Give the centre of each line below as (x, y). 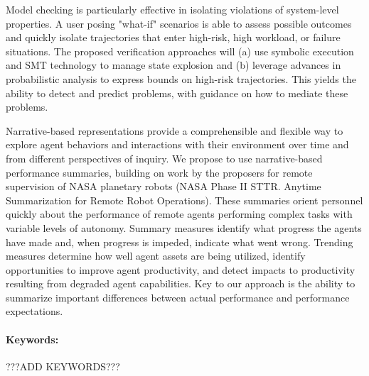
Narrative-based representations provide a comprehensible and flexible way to (175, 130)
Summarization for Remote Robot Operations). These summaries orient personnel (184, 200)
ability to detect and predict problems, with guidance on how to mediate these (177, 93)
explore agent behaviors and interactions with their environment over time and (177, 144)
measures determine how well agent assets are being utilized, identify (156, 256)
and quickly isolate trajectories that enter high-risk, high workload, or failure (173, 37)
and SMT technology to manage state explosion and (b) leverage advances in (173, 65)
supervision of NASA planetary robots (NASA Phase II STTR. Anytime (164, 186)
